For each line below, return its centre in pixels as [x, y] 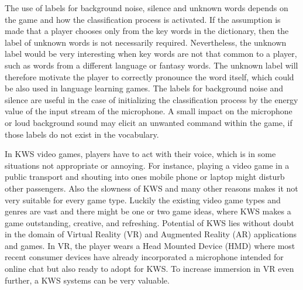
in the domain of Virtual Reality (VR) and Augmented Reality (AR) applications [151, 234]
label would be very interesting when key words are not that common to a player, [151, 54]
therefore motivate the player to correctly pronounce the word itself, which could [149, 76]
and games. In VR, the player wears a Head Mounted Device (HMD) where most [150, 245]
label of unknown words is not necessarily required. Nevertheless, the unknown [146, 42]
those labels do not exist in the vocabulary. [82, 134]
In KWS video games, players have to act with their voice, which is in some [140, 154]
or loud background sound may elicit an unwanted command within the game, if [149, 122]
